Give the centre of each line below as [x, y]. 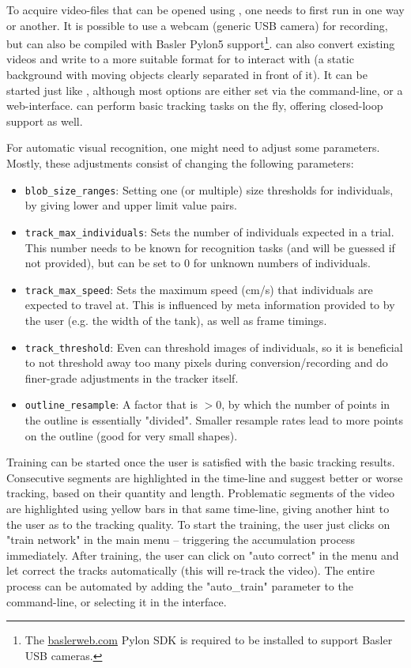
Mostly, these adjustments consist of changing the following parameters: [180, 163]
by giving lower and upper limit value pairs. [131, 205]
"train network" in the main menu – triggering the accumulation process [181, 540]
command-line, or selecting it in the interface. [117, 601]
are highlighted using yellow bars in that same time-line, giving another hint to [198, 508]
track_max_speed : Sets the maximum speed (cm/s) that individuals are [199, 289]
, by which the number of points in [306, 404]
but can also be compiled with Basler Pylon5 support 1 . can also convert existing [201, 42]
